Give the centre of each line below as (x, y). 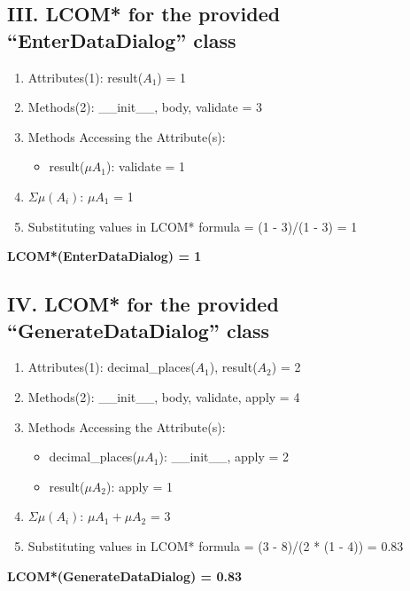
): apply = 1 (140, 486)
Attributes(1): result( (85, 77)
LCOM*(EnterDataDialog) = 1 (104, 256)
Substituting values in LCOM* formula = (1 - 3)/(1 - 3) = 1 (193, 226)
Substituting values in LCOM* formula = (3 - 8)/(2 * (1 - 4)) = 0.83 (216, 545)
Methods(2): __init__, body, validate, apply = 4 (164, 396)
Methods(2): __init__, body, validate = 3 (145, 107)
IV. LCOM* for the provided (143, 304)
